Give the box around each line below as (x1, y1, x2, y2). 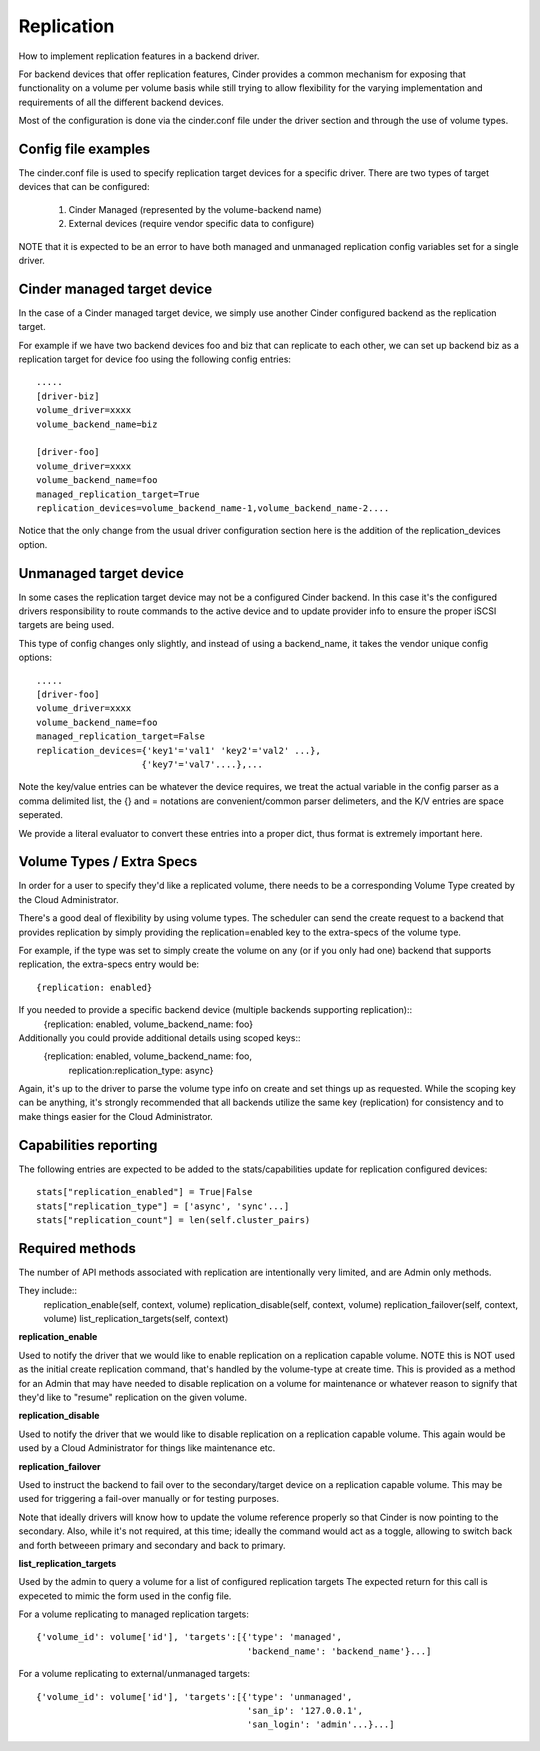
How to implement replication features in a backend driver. (18, 50, 260, 62)
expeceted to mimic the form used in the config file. (18, 1590, 232, 1602)
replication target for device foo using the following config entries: (18, 353, 292, 365)
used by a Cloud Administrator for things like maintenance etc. (18, 1442, 276, 1454)
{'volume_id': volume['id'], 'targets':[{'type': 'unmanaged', (36, 1691, 353, 1702)
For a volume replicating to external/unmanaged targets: (18, 1668, 250, 1680)
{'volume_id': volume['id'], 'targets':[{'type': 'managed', (36, 1631, 342, 1643)
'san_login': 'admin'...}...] (246, 1719, 395, 1730)
